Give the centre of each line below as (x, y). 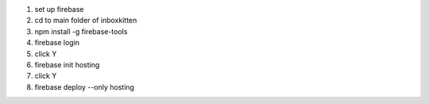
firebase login (57, 43)
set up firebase (59, 9)
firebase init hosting (67, 64)
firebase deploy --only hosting (85, 87)
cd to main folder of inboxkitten (86, 21)
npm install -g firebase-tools (81, 31)
